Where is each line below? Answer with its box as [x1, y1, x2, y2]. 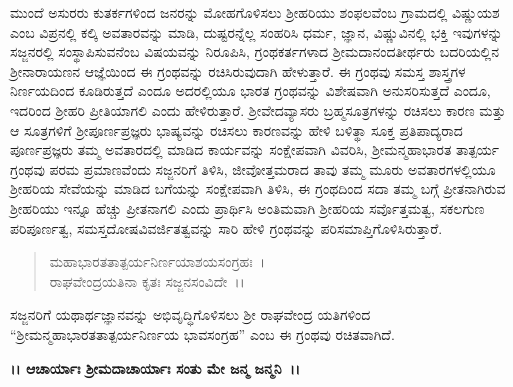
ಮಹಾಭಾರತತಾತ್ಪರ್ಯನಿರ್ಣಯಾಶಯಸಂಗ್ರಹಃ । [49, 251, 266, 272]
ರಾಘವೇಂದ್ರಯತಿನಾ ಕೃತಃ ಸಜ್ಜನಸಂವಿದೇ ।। [49, 270, 245, 291]
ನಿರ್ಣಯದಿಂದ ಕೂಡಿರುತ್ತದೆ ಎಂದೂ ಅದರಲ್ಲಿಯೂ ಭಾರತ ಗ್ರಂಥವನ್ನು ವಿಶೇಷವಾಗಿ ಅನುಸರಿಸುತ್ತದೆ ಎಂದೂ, [10, 80, 491, 101]
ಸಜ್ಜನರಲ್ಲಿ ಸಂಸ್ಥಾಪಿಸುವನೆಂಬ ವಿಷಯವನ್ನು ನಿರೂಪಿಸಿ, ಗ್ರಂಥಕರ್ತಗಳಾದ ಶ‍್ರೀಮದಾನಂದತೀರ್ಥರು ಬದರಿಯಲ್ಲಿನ [10, 41, 499, 62]
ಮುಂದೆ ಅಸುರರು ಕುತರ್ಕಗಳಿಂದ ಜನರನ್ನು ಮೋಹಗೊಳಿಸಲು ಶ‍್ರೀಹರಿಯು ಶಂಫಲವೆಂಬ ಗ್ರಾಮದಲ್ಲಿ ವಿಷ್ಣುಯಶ [10, 2, 500, 22]
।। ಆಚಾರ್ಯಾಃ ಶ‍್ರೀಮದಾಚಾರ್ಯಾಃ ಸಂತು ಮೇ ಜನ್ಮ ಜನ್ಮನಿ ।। [10, 357, 301, 378]
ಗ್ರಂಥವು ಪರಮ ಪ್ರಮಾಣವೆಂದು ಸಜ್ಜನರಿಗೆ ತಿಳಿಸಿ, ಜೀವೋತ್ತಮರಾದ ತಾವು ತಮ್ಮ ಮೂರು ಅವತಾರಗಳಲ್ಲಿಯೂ [10, 158, 496, 179]
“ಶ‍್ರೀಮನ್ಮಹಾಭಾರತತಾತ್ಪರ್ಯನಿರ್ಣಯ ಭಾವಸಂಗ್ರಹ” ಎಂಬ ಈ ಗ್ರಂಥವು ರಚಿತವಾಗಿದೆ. [10, 323, 395, 344]
